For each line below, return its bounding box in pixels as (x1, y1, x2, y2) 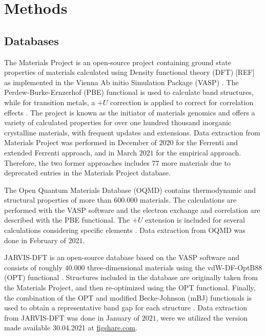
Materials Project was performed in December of (4, 137, 157, 148)
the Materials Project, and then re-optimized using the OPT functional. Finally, (4, 282, 256, 293)
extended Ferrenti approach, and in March (4, 147, 137, 157)
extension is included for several (145, 214, 245, 225)
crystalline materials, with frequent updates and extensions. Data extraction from (4, 127, 260, 137)
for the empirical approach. (156, 147, 241, 157)
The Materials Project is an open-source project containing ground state (4, 56, 231, 67)
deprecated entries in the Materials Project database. (4, 167, 171, 178)
